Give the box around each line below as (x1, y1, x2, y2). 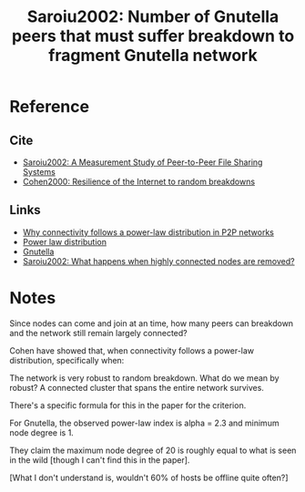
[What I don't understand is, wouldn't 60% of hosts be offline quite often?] (9, 472, 289, 483)
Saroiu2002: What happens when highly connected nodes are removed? (22, 255, 295, 266)
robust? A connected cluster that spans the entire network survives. (9, 382, 264, 393)
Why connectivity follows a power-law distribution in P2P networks (22, 226, 275, 238)
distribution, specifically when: (9, 354, 125, 365)
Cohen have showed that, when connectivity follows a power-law (9, 344, 255, 356)
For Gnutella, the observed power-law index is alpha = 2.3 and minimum (9, 417, 280, 428)
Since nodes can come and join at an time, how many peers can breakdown (9, 317, 294, 329)
